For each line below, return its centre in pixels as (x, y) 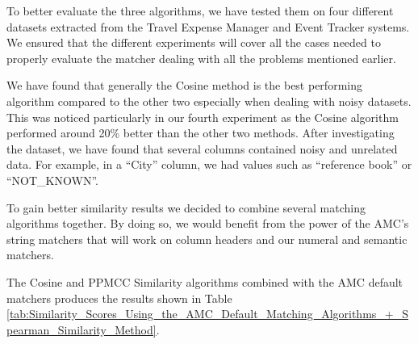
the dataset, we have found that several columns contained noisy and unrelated (202, 148)
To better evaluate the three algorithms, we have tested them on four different (200, 10)
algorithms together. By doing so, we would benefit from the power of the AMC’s (208, 223)
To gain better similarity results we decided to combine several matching (186, 207)
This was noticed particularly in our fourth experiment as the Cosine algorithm (203, 117)
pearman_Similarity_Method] (82, 329)
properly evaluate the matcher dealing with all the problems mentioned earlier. (201, 58)
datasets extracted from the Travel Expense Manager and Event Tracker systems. (208, 26)
